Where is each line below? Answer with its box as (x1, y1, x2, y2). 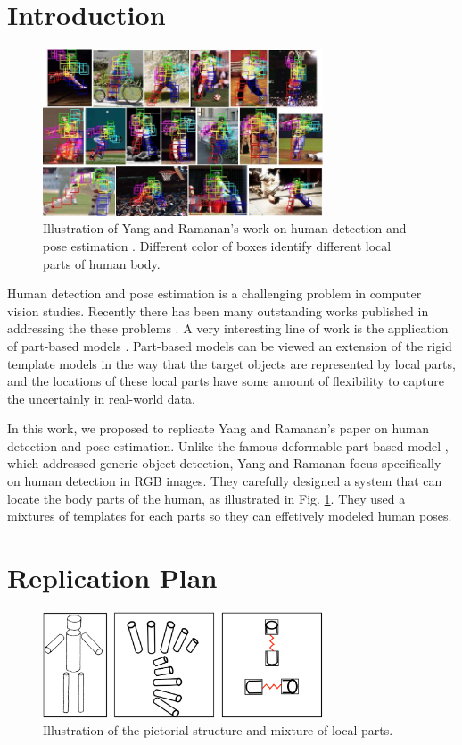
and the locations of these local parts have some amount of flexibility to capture (7, 372, 444, 390)
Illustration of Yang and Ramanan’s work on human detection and (43, 219, 407, 238)
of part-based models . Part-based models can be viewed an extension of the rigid (7, 336, 452, 355)
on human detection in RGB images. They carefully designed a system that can (7, 472, 442, 490)
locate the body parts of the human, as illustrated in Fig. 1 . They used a (7, 489, 406, 507)
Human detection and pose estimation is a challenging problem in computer (7, 284, 422, 303)
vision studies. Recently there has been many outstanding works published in (7, 301, 429, 320)
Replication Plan (7, 559, 218, 596)
